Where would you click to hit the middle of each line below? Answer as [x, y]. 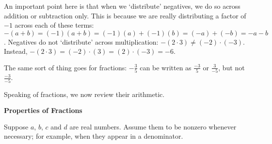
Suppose [16, 126]
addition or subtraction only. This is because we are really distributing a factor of [125, 15]
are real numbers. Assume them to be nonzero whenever [153, 126]
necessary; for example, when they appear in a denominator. [94, 136]
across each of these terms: [54, 25]
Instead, [16, 51]
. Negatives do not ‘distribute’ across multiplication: [81, 41]
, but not [232, 67]
